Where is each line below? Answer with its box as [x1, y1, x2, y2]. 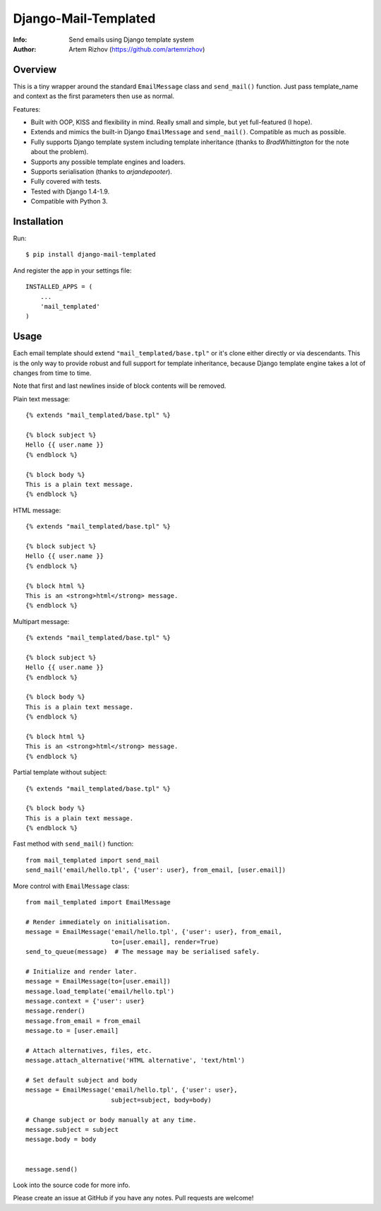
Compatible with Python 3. [30, 197, 108, 206]
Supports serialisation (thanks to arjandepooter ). [30, 167, 173, 176]
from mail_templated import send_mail [25, 856, 160, 864]
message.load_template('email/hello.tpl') [25, 987, 175, 996]
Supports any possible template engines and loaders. [30, 158, 186, 166]
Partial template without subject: [13, 768, 107, 776]
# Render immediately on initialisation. [25, 918, 171, 926]
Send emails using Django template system [68, 35, 194, 44]
